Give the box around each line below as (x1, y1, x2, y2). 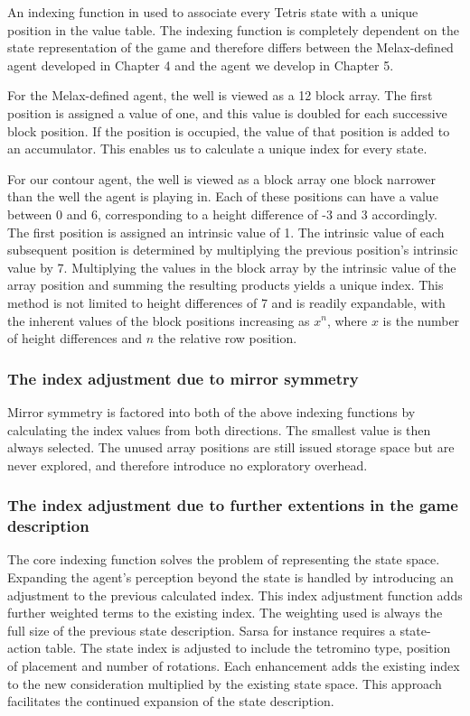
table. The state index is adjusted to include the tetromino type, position (44, 638, 451, 657)
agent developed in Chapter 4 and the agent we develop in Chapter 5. (7, 55, 394, 74)
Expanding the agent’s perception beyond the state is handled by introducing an (7, 568, 454, 587)
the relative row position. (157, 329, 297, 348)
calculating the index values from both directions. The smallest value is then (7, 420, 431, 439)
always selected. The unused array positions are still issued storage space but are (7, 438, 455, 457)
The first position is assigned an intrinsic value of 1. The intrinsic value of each (7, 222, 445, 241)
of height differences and (7, 329, 143, 348)
